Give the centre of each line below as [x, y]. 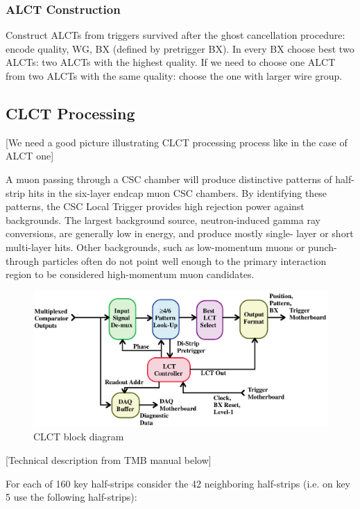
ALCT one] [30, 156]
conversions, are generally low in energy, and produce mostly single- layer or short [180, 233]
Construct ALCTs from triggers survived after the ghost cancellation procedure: [175, 35]
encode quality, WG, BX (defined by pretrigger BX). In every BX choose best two [180, 48]
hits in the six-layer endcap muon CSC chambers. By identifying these [178, 192]
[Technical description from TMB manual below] [109, 459]
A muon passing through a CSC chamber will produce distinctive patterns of [169, 179]
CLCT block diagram [79, 437]
